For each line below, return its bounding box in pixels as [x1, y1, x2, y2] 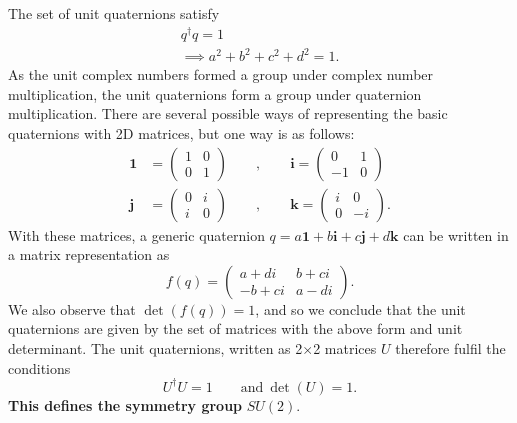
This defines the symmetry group [8, 394, 243, 415]
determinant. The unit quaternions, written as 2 [8, 338, 303, 359]
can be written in [403, 224, 509, 245]
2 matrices [313, 338, 377, 359]
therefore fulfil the [395, 338, 506, 359]
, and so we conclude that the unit [255, 298, 466, 319]
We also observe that [8, 298, 136, 319]
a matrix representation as [8, 244, 170, 265]
